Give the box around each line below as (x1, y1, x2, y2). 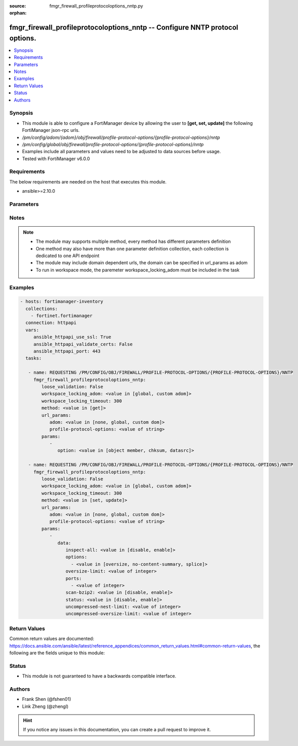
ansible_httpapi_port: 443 (33, 348, 101, 354)
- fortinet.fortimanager (30, 313, 93, 319)
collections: (25, 306, 58, 311)
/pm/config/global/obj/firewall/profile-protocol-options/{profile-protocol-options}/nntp (22, 141, 204, 147)
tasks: (25, 356, 42, 361)
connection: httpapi (25, 320, 77, 326)
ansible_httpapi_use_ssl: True (33, 334, 112, 340)
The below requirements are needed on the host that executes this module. (9, 179, 167, 185)
